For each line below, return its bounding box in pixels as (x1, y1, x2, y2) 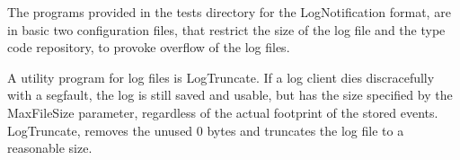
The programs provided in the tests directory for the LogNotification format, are (7, 3, 451, 21)
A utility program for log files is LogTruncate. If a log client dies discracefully (7, 67, 435, 86)
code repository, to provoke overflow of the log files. (7, 38, 290, 57)
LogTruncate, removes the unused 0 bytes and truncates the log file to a (7, 120, 404, 139)
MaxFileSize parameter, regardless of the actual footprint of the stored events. (7, 102, 438, 121)
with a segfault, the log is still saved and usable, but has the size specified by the (7, 85, 453, 104)
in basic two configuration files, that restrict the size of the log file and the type (7, 20, 446, 39)
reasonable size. (7, 138, 93, 157)
